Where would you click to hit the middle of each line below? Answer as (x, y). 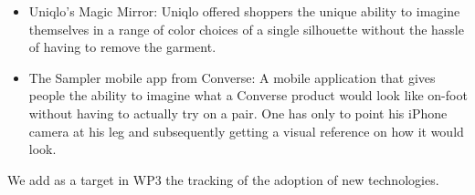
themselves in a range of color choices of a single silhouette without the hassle (246, 29)
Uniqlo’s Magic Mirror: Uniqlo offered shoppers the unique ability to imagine (244, 11)
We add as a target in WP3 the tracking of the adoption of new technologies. (223, 179)
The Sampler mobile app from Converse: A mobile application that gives (232, 77)
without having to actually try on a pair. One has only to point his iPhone (238, 113)
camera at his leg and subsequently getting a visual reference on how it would (246, 131)
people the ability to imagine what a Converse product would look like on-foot (248, 95)
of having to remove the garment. (122, 47)
